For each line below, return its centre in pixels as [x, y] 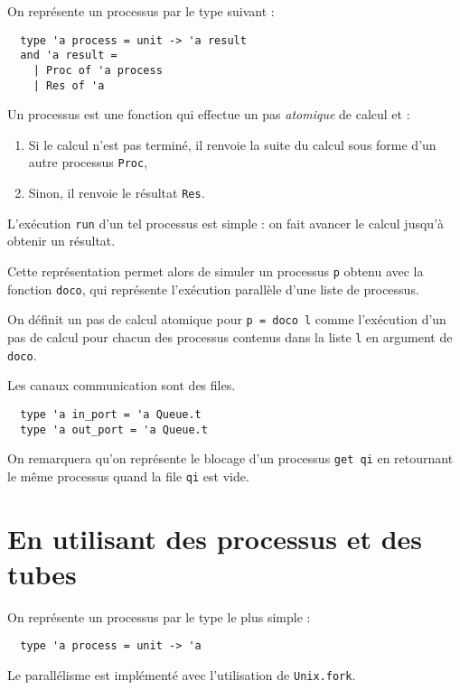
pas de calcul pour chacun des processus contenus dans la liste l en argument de [230, 336]
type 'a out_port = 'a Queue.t [114, 429]
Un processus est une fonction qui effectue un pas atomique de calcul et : [209, 114]
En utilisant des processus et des [215, 538]
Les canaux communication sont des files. [122, 385]
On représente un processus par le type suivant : [141, 11]
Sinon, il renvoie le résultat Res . [117, 193]
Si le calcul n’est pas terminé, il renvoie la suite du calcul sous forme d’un [232, 144]
